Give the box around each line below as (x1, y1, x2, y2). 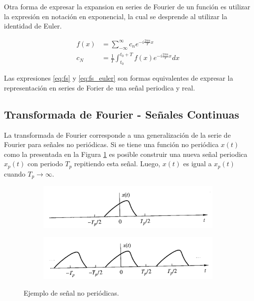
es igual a (183, 158, 212, 169)
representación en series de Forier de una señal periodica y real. (4, 82, 195, 92)
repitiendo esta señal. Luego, (74, 158, 160, 169)
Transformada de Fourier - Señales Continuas (4, 106, 239, 121)
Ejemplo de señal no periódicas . (24, 287, 119, 298)
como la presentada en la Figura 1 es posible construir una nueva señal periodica (4, 149, 248, 159)
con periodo (27, 158, 63, 169)
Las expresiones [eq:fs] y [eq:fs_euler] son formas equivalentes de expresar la (4, 73, 233, 83)
